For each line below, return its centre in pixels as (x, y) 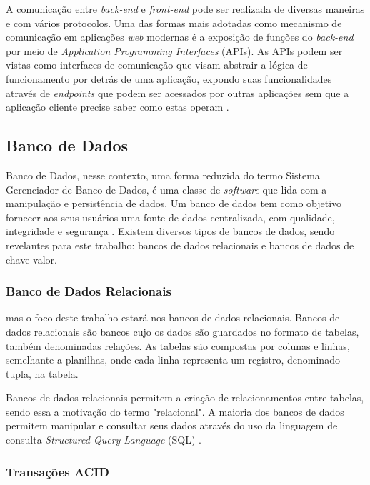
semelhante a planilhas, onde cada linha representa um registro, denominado (173, 360)
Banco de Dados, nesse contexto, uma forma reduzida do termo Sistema (163, 175)
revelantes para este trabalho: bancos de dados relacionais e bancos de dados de (180, 245)
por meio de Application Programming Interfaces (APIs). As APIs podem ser (174, 50)
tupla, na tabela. (42, 373)
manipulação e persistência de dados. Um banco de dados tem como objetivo (174, 203)
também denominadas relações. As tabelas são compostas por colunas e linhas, (178, 345)
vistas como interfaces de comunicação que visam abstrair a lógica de (157, 65)
